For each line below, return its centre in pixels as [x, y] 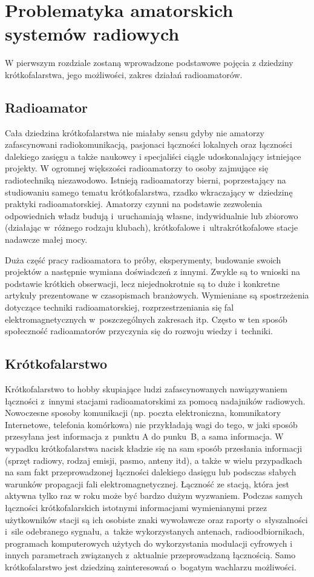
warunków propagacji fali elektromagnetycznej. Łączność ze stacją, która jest [147, 483]
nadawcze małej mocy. [46, 239]
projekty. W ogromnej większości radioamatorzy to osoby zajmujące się [137, 168]
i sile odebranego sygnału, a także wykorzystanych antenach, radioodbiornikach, [155, 531]
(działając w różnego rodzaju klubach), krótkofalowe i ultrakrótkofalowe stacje [152, 227]
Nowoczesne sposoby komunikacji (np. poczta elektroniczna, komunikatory [143, 413]
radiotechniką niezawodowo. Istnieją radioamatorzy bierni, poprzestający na [146, 180]
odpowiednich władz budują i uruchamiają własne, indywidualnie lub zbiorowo [152, 215]
